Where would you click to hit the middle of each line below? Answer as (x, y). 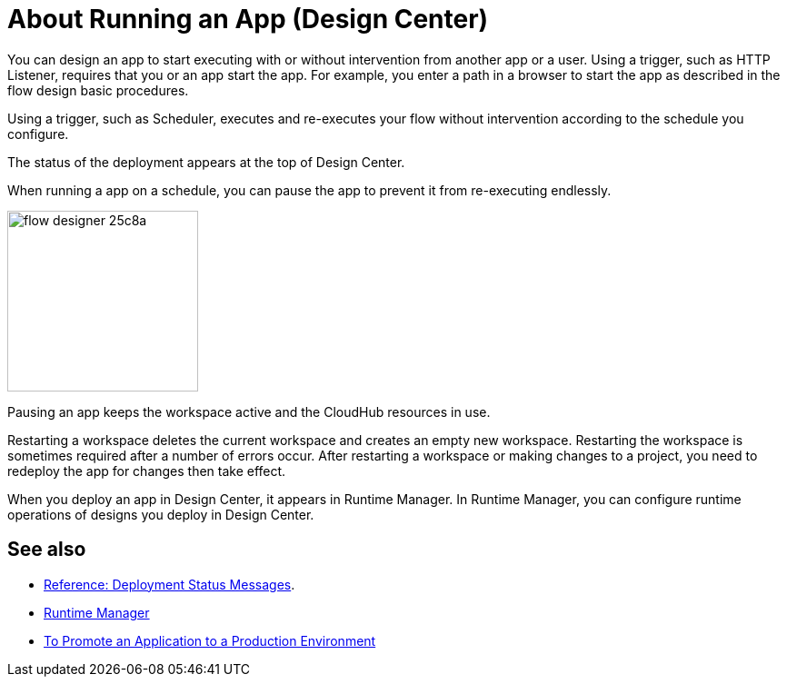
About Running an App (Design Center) (248, 19)
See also (47, 550)
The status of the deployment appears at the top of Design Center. (206, 162)
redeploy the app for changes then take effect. (147, 471)
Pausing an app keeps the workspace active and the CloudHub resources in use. (249, 411)
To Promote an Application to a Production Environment (210, 640)
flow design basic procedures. (98, 90)
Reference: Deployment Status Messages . (169, 584)
